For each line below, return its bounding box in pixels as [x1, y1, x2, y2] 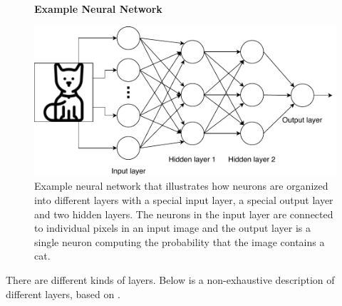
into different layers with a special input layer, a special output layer [34, 193, 333, 208]
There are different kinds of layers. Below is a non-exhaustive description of [6, 272, 335, 287]
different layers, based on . [6, 286, 120, 301]
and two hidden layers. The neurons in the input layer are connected [34, 206, 333, 221]
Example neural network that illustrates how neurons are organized [34, 178, 328, 193]
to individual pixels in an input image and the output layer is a [34, 220, 311, 235]
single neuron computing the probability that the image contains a [34, 234, 325, 249]
